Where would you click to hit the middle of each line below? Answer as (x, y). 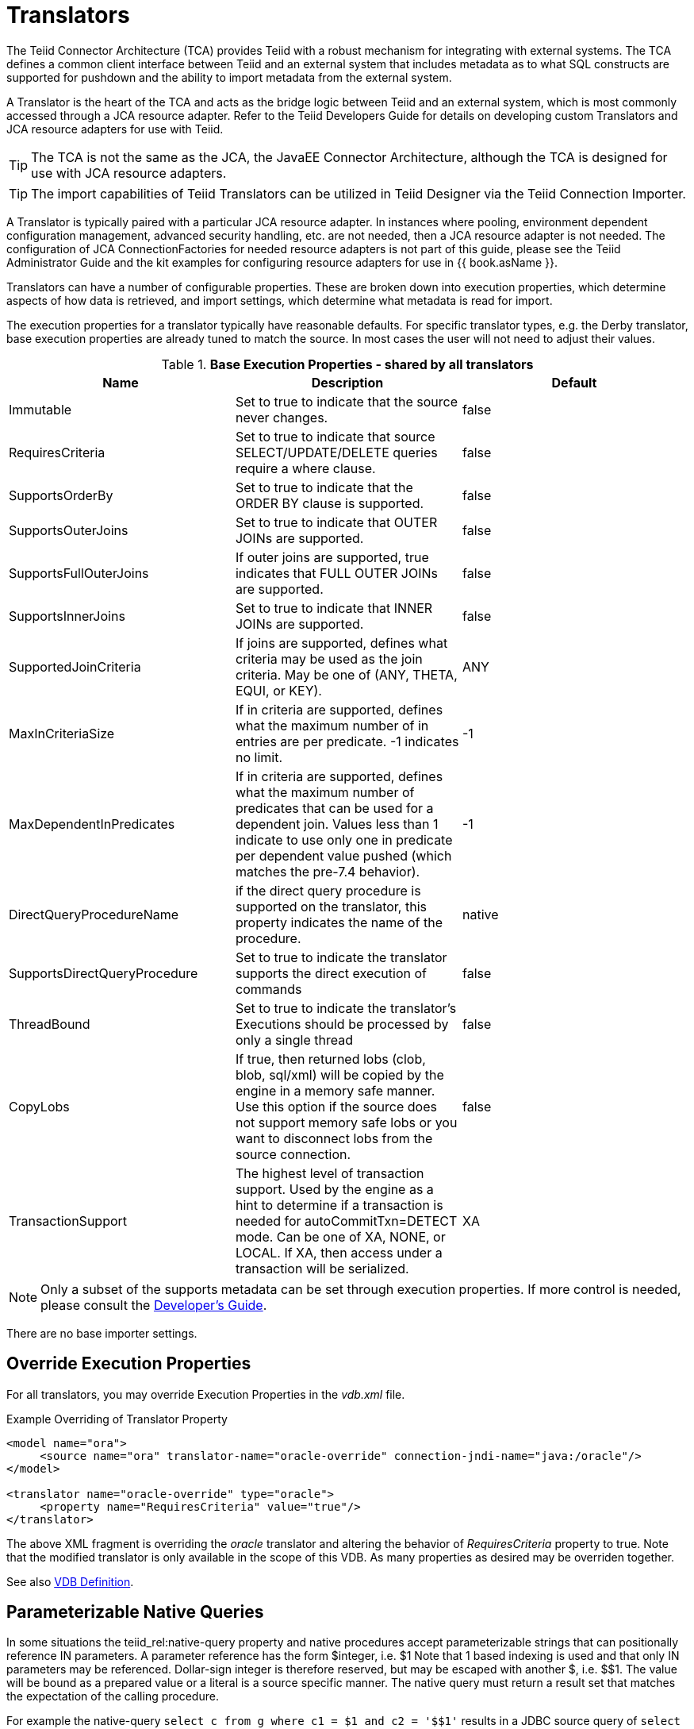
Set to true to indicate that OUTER (336, 522)
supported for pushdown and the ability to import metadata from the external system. (229, 77)
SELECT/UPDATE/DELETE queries (336, 452)
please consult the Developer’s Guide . (154, 1305)
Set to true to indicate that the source (347, 401)
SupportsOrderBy (61, 495)
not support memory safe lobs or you (346, 1122)
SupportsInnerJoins (67, 616)
